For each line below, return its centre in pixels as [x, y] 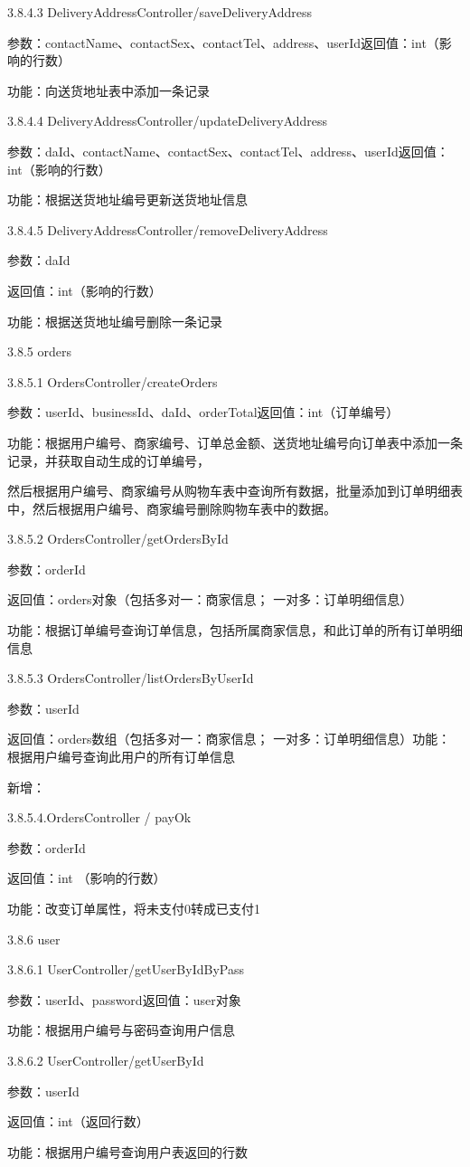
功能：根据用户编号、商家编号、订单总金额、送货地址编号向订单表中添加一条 [235, 442]
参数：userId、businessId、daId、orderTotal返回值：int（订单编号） [203, 412]
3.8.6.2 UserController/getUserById [106, 1060]
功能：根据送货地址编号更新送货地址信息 [127, 199]
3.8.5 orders [39, 351]
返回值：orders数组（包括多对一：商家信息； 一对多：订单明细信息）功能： [229, 739]
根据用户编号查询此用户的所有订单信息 [121, 757]
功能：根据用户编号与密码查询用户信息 [121, 1030]
